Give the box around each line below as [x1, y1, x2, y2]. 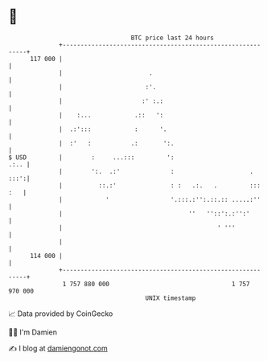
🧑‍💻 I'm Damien [8, 327, 58, 337]
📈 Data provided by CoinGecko [8, 309, 113, 318]
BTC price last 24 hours [130, 34, 215, 42]
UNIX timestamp [145, 293, 196, 302]
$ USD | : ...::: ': [8, 153, 175, 162]
